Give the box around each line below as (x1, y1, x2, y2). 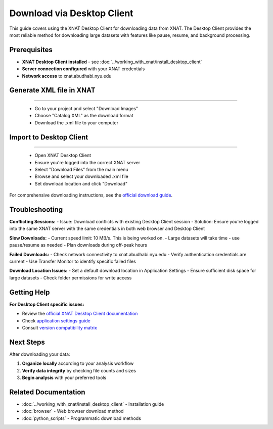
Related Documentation (9, 388, 85, 396)
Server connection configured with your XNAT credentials (22, 66, 145, 72)
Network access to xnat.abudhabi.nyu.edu (22, 73, 112, 79)
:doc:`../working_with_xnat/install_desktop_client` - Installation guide (22, 401, 164, 407)
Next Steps (9, 338, 45, 346)
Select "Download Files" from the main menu (34, 167, 128, 172)
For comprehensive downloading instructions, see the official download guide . (9, 192, 173, 198)
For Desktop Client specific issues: (9, 301, 84, 307)
